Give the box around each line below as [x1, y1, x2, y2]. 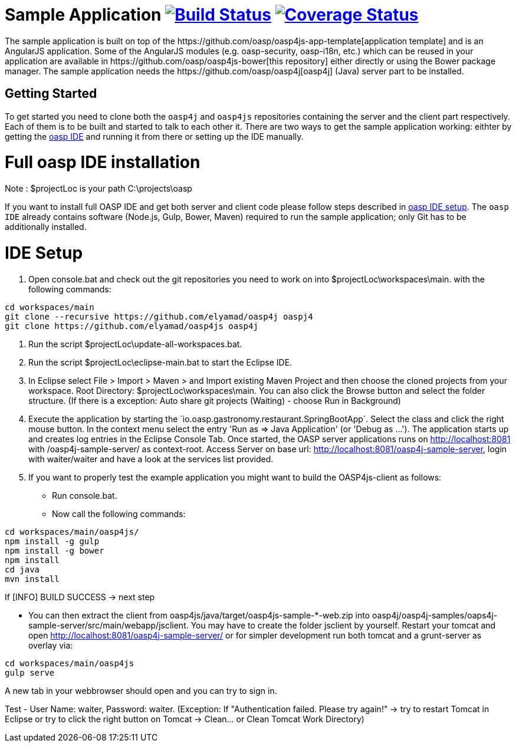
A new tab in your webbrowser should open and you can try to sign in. [5, 685, 277, 696]
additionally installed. [5, 222, 87, 232]
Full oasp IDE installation [5, 152, 201, 173]
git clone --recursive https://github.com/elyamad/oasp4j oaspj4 [5, 311, 313, 321]
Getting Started [5, 86, 97, 101]
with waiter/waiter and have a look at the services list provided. [28, 453, 274, 464]
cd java [5, 564, 40, 574]
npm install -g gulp [5, 536, 100, 546]
